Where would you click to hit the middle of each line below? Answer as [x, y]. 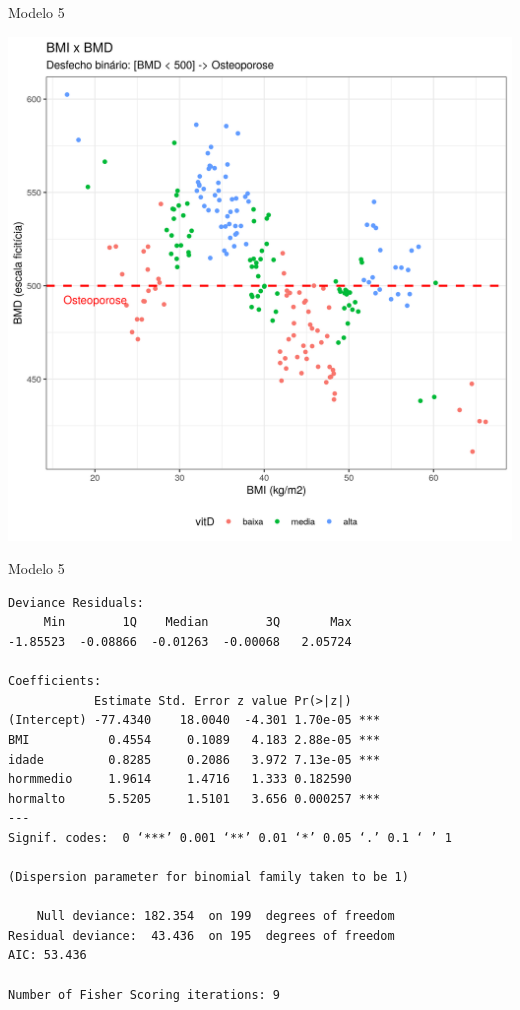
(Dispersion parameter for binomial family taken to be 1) [208, 877]
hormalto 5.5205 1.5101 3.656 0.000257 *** [194, 798]
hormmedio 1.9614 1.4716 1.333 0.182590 [180, 779]
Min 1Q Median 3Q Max [197, 622]
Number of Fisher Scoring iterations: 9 [144, 994]
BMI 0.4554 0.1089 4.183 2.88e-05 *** [194, 739]
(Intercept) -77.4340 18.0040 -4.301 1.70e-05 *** [194, 720]
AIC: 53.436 [47, 955]
